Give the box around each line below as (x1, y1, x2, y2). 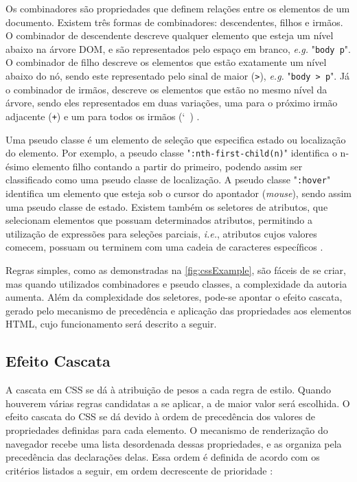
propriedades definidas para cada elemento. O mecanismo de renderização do (5, 422, 328, 437)
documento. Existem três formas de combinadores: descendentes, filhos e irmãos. (5, 14, 343, 29)
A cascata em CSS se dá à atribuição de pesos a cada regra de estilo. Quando (5, 382, 332, 397)
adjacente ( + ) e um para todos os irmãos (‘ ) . (5, 108, 200, 123)
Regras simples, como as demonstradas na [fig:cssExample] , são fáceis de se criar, (5, 263, 347, 277)
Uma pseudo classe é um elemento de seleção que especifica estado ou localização (5, 132, 346, 146)
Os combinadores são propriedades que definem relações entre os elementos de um (5, 1, 350, 15)
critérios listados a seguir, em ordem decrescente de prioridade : (5, 463, 273, 477)
